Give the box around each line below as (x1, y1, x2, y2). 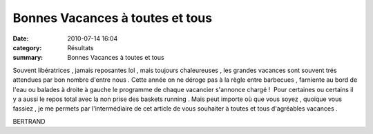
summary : (12, 54, 44, 62)
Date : (12, 34, 29, 43)
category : (12, 43, 42, 52)
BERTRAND (12, 117, 46, 125)
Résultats (67, 43, 94, 52)
